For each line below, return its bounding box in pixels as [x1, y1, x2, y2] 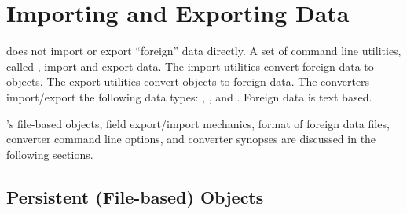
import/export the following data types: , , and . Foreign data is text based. [6, 88, 372, 105]
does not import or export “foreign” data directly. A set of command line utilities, [6, 42, 401, 59]
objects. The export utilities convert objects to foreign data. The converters [6, 73, 370, 90]
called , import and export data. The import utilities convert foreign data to [6, 57, 374, 74]
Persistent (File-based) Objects [6, 184, 264, 208]
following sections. [6, 146, 93, 162]
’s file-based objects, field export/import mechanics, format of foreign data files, [6, 115, 390, 131]
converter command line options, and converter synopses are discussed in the [6, 131, 376, 147]
